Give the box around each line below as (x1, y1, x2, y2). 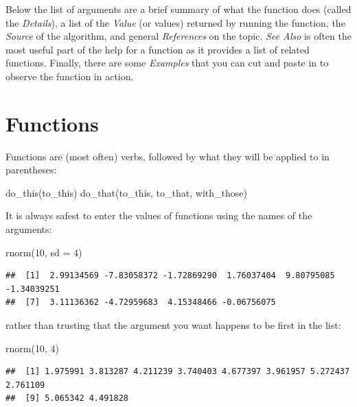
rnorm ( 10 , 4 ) (5, 341, 59, 355)
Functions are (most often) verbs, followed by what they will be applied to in (5, 149, 330, 163)
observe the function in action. (5, 69, 134, 83)
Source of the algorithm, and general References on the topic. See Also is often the (5, 29, 352, 43)
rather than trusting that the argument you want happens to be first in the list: (5, 318, 341, 332)
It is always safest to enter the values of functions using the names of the (5, 208, 312, 223)
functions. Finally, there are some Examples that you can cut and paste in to (5, 56, 329, 70)
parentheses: (5, 162, 57, 177)
